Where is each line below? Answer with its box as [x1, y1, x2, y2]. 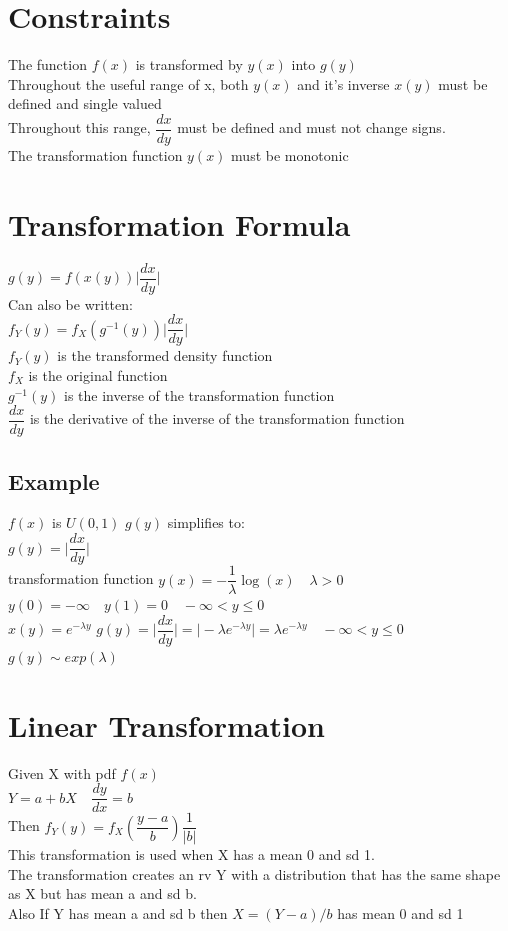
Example [8, 465, 100, 496]
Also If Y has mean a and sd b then [8, 903, 228, 924]
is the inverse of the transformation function [64, 384, 335, 405]
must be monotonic [231, 144, 349, 165]
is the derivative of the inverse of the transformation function [29, 408, 405, 429]
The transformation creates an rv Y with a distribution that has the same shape [8, 863, 501, 884]
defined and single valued [8, 93, 162, 114]
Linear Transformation [8, 704, 325, 745]
